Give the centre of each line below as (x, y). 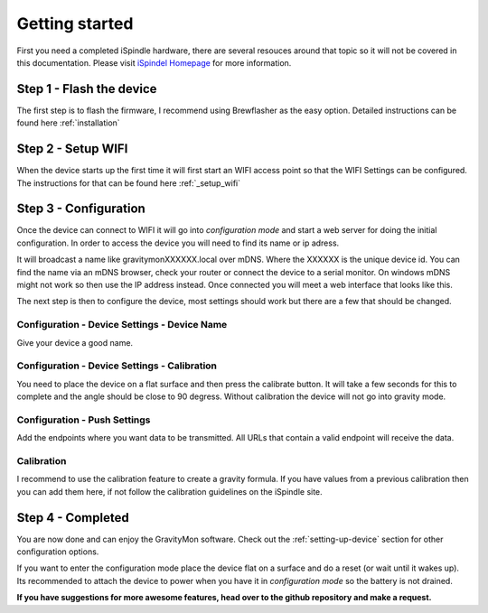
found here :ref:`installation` (69, 123)
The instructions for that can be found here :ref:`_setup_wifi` (129, 183)
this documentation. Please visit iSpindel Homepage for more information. (154, 62)
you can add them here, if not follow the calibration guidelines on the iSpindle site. (169, 491)
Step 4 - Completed (73, 518)
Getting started (75, 23)
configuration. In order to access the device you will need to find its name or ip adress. (178, 243)
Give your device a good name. (75, 342)
